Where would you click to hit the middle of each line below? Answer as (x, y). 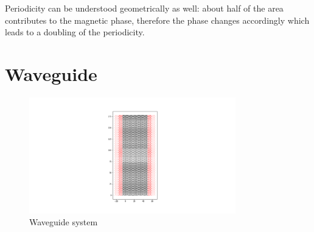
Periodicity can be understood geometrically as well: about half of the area (144, 8)
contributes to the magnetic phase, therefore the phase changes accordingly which (157, 20)
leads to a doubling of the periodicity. (75, 32)
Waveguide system (64, 222)
